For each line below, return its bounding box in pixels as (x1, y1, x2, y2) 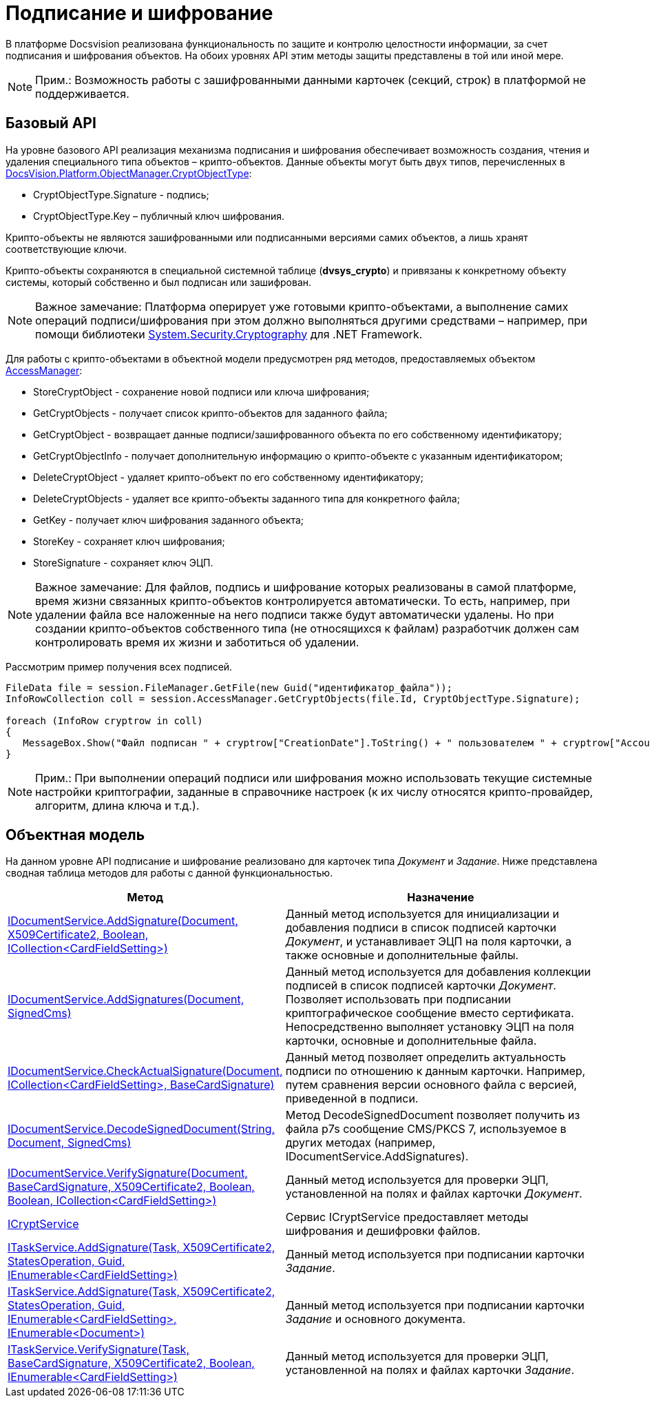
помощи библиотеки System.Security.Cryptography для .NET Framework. (35, 327, 423, 341)
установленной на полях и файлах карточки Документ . (285, 1187, 583, 1201)
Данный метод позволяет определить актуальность (285, 1050, 567, 1065)
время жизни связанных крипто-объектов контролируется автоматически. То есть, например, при (35, 593, 570, 608)
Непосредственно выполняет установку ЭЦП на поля (285, 1020, 574, 1034)
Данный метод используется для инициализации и (285, 907, 559, 921)
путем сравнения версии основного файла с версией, (285, 1078, 577, 1092)
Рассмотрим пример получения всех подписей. (6, 660, 233, 673)
